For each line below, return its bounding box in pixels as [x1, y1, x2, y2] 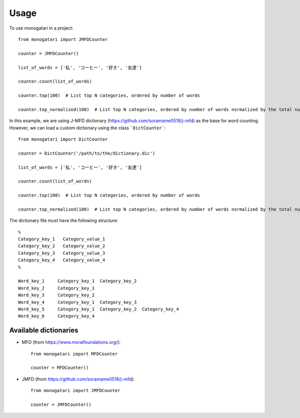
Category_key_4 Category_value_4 [18, 257, 105, 263]
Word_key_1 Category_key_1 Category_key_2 [18, 278, 137, 284]
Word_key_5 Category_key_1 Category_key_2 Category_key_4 [18, 306, 179, 312]
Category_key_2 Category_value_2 [18, 243, 105, 249]
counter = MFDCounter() [30, 365, 89, 370]
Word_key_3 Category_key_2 [18, 292, 95, 298]
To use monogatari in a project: [9, 25, 73, 31]
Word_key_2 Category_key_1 [18, 285, 95, 291]
